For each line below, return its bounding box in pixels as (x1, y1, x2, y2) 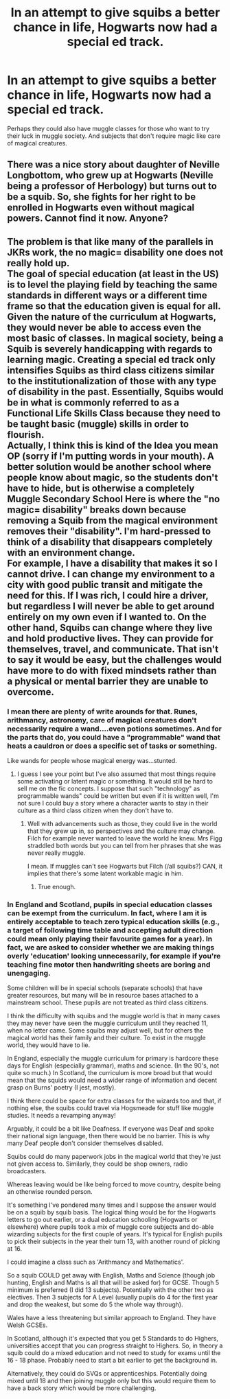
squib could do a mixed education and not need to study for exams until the (7, 1349, 221, 1357)
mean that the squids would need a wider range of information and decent (7, 1076, 218, 1085)
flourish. (7, 429, 45, 440)
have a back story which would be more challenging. (7, 1384, 157, 1392)
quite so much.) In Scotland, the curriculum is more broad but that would (7, 1069, 213, 1077)
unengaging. (7, 968, 51, 978)
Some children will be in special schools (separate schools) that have (7, 984, 203, 992)
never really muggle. (27, 849, 86, 857)
